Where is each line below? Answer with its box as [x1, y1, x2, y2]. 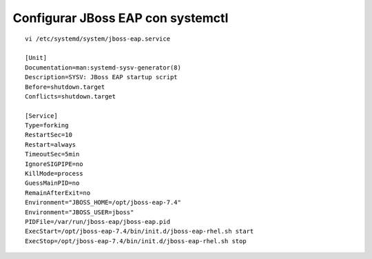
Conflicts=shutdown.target [25, 92, 116, 100]
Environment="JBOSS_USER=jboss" [25, 208, 134, 216]
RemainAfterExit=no [25, 189, 91, 196]
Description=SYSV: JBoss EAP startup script [25, 73, 178, 81]
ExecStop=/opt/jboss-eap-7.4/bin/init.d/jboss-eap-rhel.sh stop [25, 237, 247, 245]
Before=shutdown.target [25, 83, 105, 91]
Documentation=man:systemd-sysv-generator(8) [25, 63, 182, 72]
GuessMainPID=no [25, 179, 80, 187]
